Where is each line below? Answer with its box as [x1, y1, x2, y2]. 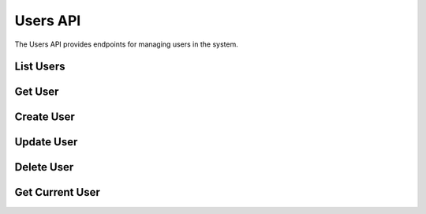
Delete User [14, 160, 74, 174]
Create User [14, 111, 75, 124]
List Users [14, 60, 65, 73]
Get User [14, 85, 59, 99]
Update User [14, 135, 78, 149]
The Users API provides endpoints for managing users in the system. [14, 39, 238, 49]
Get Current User [14, 186, 100, 199]
